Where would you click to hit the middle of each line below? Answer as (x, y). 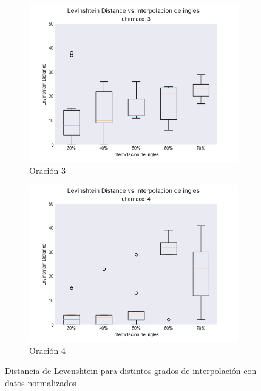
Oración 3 (47, 170)
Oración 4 (47, 350)
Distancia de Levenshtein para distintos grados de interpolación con (131, 371)
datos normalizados (41, 382)
